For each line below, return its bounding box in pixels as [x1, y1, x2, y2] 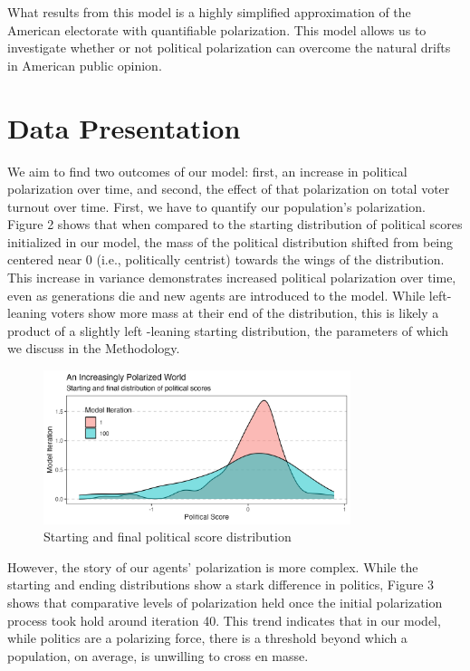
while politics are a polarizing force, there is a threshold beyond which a [7, 628, 408, 647]
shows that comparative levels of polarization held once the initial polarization [7, 593, 443, 611]
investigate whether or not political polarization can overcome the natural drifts [7, 38, 451, 57]
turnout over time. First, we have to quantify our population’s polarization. [7, 197, 426, 216]
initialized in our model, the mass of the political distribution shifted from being [7, 232, 454, 251]
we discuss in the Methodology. [7, 339, 180, 358]
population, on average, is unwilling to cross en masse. [7, 646, 309, 665]
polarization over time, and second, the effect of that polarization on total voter [7, 179, 450, 198]
